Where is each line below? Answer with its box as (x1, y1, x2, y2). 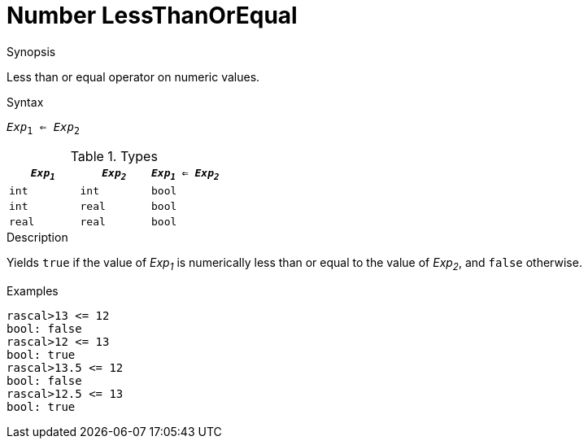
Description (7, 230, 68, 245)
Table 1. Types (70, 147, 158, 164)
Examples (7, 283, 59, 298)
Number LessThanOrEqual (7, 2, 298, 29)
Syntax (7, 94, 44, 109)
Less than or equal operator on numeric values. (7, 69, 260, 84)
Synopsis (7, 44, 56, 59)
